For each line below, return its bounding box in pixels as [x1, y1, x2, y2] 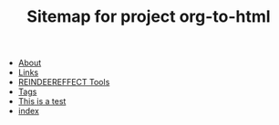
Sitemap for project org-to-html [26, 6, 271, 27]
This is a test [17, 96, 67, 107]
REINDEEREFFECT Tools [17, 77, 110, 88]
